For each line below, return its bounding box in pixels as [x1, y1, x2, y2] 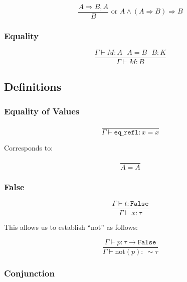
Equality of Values [4, 105, 80, 117]
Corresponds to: [4, 143, 53, 153]
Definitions [4, 78, 62, 94]
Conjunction [4, 266, 55, 279]
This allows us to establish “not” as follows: [4, 222, 138, 232]
